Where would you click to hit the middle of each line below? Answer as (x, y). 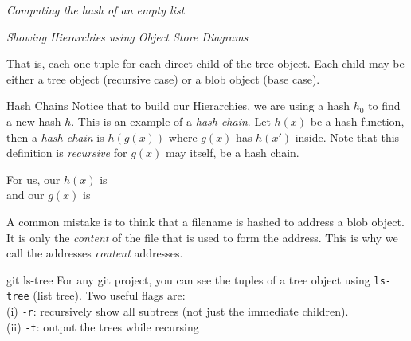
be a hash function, (357, 121)
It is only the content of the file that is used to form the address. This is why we (202, 237)
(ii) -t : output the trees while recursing (103, 326)
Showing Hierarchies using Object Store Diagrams (127, 36)
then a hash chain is (55, 137)
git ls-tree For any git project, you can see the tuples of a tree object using (188, 279)
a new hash (34, 121)
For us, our (33, 179)
